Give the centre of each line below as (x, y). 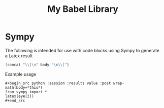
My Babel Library (83, 9)
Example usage (21, 74)
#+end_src (15, 100)
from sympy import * (26, 92)
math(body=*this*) (24, 87)
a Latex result (19, 56)
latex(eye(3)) (20, 96)
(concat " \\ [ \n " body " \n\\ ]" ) (37, 65)
